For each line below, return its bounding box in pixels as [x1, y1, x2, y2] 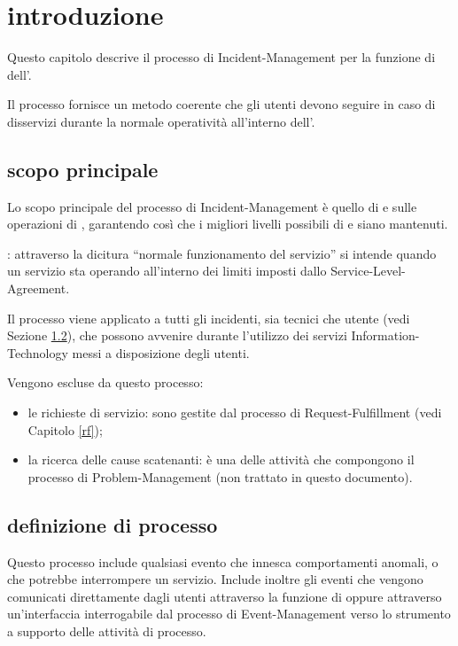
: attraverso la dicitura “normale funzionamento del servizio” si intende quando [7, 244, 437, 262]
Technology [7, 343, 68, 362]
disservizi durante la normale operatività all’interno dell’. [7, 112, 315, 130]
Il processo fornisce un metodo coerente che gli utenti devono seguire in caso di [7, 95, 436, 113]
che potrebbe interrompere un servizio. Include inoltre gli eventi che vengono [7, 570, 423, 588]
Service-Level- [330, 261, 406, 280]
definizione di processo [7, 510, 218, 538]
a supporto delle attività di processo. [7, 622, 206, 640]
